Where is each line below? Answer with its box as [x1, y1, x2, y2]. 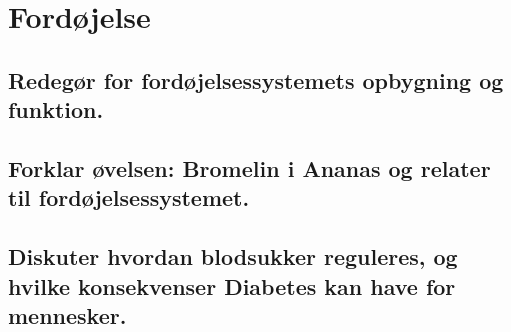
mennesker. [8, 299, 127, 330]
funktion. [8, 94, 104, 125]
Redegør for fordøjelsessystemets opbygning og [8, 64, 504, 95]
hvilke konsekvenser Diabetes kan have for [8, 270, 456, 301]
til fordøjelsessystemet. [8, 182, 250, 213]
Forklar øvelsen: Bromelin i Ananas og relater [8, 152, 491, 183]
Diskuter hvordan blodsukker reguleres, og [8, 241, 458, 272]
